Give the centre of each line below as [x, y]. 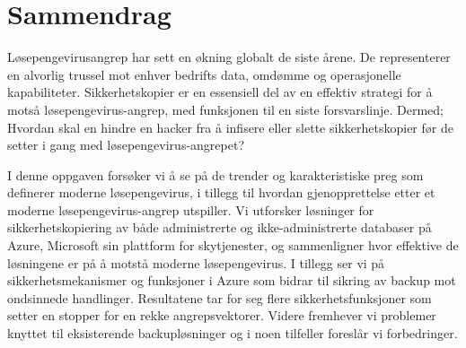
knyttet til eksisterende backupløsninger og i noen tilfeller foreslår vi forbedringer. [233, 333]
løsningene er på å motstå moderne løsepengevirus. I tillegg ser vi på [196, 262]
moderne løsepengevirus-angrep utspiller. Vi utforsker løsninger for [191, 209]
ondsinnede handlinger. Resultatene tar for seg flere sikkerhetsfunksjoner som [220, 297]
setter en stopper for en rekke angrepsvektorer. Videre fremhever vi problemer [222, 315]
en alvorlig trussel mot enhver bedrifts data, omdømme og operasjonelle [204, 74]
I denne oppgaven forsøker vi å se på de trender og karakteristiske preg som [215, 174]
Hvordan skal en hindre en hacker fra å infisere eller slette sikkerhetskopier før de [230, 127]
